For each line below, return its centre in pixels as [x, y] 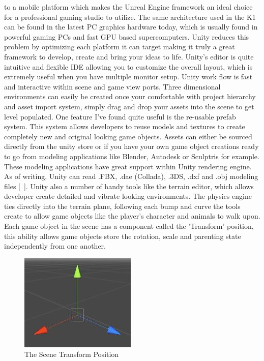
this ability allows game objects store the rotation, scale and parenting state [123, 236]
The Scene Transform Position [72, 354]
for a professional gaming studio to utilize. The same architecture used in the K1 [130, 17]
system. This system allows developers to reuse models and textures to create [125, 126]
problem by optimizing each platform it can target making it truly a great [120, 47]
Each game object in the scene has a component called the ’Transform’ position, [129, 226]
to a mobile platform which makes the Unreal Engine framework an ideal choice [128, 7]
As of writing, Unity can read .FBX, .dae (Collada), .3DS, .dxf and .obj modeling [131, 176]
